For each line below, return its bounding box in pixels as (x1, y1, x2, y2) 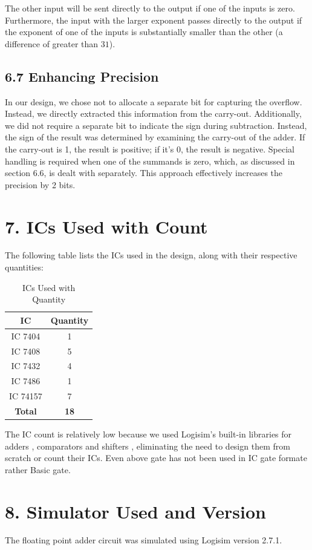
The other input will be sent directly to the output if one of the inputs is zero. (5, 2, 295, 14)
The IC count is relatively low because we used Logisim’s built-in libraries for (5, 427, 292, 440)
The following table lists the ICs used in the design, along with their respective (5, 249, 297, 261)
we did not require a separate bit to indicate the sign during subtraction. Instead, (5, 119, 307, 131)
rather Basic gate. (5, 463, 71, 476)
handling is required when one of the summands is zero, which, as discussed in (5, 154, 295, 167)
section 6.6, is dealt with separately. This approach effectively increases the (5, 166, 283, 179)
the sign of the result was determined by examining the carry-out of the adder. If (5, 131, 305, 143)
